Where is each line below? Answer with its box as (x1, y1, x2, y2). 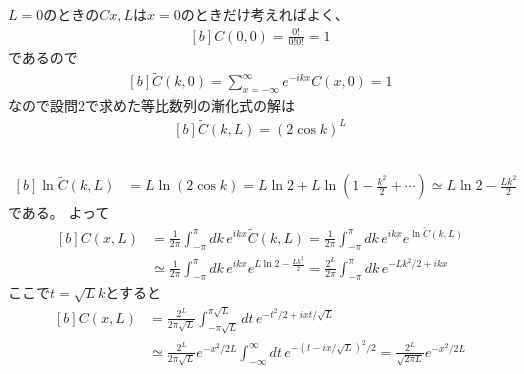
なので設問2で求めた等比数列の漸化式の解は (8, 95, 295, 115)
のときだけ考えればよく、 (180, 4, 349, 25)
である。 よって (8, 202, 110, 223)
